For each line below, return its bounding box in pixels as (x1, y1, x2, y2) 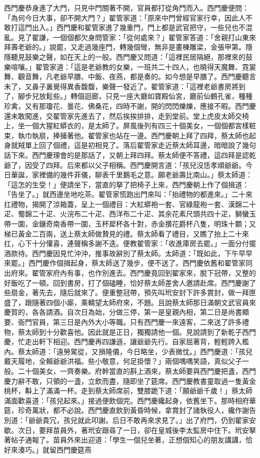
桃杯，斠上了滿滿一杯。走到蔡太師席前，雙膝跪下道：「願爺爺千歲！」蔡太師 (4, 385, 252, 396)
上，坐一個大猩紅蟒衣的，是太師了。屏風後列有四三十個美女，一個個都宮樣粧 (4, 120, 256, 131)
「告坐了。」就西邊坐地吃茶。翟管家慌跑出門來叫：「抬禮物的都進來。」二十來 (4, 189, 252, 199)
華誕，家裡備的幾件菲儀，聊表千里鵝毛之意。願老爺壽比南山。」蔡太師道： (10, 169, 252, 180)
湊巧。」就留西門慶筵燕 (17, 444, 91, 454)
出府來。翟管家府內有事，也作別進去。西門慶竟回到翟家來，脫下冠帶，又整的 (4, 268, 256, 278)
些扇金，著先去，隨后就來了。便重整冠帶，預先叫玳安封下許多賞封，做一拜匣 (4, 287, 256, 298)
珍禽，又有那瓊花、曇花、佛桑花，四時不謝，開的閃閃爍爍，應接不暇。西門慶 (4, 100, 256, 111)
